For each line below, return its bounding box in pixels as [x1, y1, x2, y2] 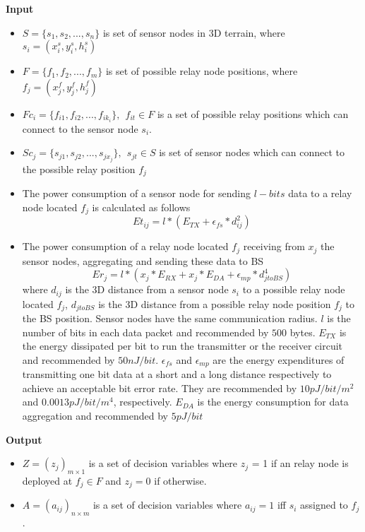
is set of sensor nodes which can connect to [159, 145, 345, 160]
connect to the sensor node [22, 121, 138, 136]
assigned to [300, 497, 348, 512]
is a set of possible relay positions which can [157, 106, 349, 121]
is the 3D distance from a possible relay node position [98, 296, 331, 311]
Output [6, 432, 42, 447]
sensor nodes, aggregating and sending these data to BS [22, 253, 264, 268]
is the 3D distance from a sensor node [65, 282, 229, 297]
